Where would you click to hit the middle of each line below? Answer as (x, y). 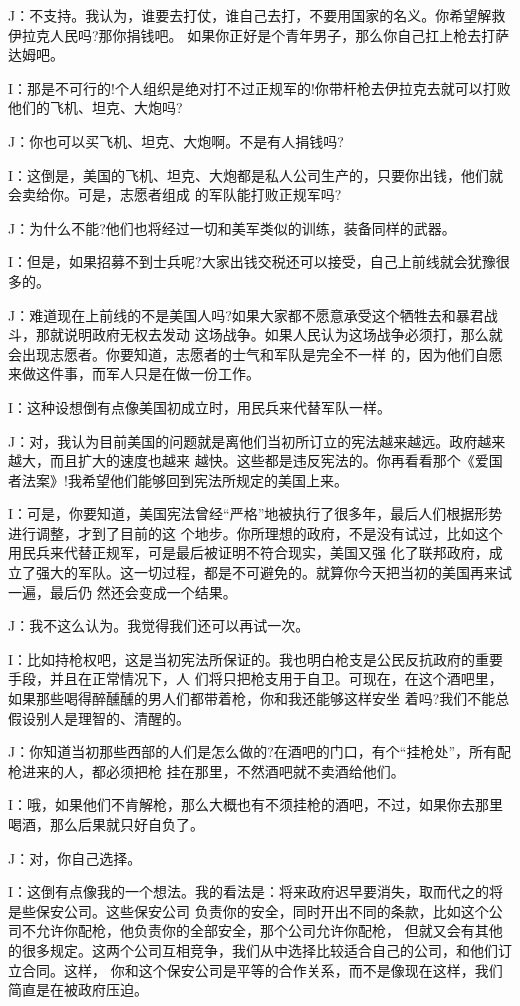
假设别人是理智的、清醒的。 (99, 717)
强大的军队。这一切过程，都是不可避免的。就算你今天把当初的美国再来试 (273, 572)
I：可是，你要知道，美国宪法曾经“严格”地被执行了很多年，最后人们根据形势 (255, 513)
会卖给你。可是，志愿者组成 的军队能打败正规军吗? (175, 194)
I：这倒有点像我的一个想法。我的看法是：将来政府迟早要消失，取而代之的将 (256, 891)
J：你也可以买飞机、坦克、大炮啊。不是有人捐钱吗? (176, 140)
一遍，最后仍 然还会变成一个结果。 (122, 591)
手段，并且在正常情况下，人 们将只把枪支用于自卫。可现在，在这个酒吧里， (255, 678)
